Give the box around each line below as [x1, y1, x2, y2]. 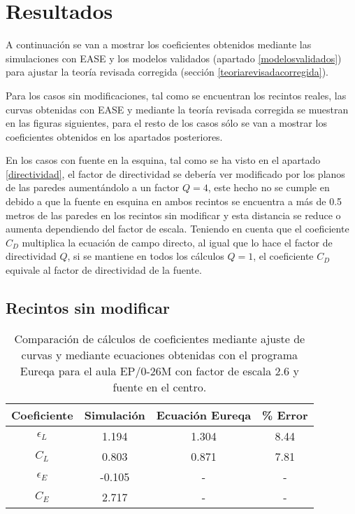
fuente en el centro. [113, 378, 207, 395]
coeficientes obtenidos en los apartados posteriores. [6, 129, 223, 144]
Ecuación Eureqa [156, 406, 252, 423]
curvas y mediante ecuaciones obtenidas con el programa [21, 346, 298, 363]
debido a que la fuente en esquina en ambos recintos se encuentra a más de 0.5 [6, 194, 342, 209]
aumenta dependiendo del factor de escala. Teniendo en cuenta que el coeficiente [6, 221, 349, 236]
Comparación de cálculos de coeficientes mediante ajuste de [14, 330, 305, 347]
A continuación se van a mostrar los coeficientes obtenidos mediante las [6, 37, 312, 52]
